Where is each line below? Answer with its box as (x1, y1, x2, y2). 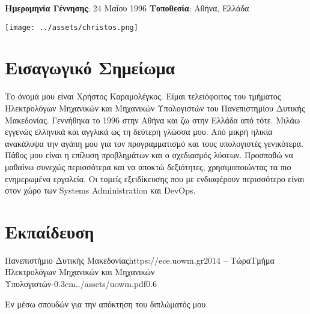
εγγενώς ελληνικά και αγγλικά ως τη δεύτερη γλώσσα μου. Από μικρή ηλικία (5, 125, 273, 138)
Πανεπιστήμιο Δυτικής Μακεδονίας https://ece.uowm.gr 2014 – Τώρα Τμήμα (5, 253, 275, 266)
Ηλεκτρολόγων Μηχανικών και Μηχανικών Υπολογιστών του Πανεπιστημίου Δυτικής (5, 101, 305, 114)
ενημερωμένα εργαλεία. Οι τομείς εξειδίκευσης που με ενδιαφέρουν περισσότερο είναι (5, 172, 305, 185)
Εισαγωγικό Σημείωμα (5, 55, 175, 80)
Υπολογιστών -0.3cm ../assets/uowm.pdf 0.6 (5, 277, 157, 290)
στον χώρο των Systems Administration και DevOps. (5, 184, 196, 197)
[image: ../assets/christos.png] (5, 23, 138, 32)
